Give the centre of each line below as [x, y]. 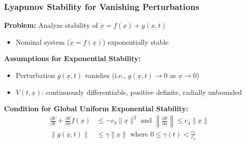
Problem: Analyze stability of [51, 25]
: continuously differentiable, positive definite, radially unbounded [142, 92]
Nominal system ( [43, 41]
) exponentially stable [136, 41]
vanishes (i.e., [105, 75]
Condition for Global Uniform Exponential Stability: [96, 108]
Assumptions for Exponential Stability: [72, 58]
